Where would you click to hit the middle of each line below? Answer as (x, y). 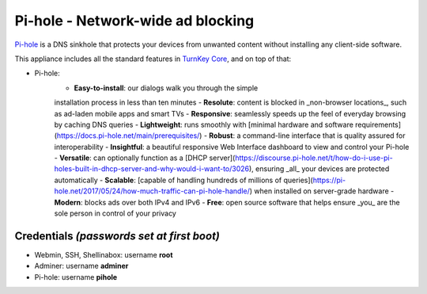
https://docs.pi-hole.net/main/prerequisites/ (128, 136)
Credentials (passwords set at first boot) (117, 236)
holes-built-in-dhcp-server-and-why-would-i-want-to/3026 (152, 169)
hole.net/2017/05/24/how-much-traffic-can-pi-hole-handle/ (152, 191)
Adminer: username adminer (81, 266)
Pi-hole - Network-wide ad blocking (134, 21)
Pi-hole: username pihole (76, 277)
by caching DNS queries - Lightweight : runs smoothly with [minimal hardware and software (204, 124)
